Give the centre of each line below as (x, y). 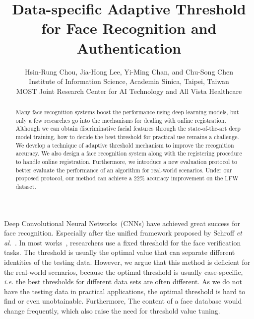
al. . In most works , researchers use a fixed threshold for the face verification (123, 242)
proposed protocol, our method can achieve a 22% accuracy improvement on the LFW (127, 178)
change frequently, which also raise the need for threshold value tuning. (112, 310)
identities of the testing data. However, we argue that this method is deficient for (127, 262)
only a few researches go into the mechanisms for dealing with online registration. (121, 120)
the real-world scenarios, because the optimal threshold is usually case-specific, (124, 272)
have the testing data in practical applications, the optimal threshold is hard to (125, 291)
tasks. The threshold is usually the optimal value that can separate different (120, 252)
